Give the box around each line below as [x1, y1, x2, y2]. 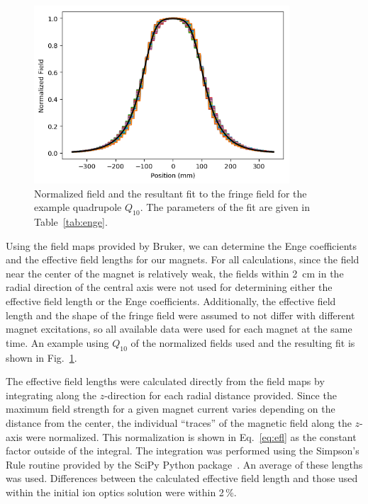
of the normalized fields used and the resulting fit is [130, 335, 355, 350]
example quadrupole [34, 200, 122, 214]
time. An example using [6, 335, 109, 350]
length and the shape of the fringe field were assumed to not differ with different [6, 307, 355, 322]
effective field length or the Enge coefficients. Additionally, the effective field [6, 294, 336, 309]
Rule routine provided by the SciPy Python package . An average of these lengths [6, 457, 363, 471]
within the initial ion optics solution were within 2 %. [6, 484, 237, 499]
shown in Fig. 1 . [6, 350, 77, 365]
